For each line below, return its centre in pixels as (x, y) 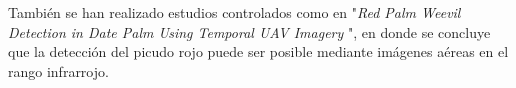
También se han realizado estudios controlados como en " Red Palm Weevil (234, 12)
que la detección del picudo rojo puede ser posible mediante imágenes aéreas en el (258, 51)
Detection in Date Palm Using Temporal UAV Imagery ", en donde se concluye (249, 31)
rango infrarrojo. (58, 70)
